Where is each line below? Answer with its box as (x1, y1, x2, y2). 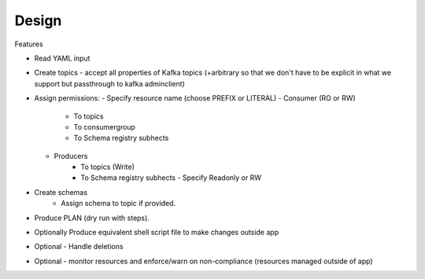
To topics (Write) (80, 162, 135, 172)
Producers (54, 151, 88, 160)
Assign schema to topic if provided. (61, 199, 176, 208)
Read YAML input (34, 53, 91, 63)
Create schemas (34, 187, 88, 196)
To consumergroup (73, 122, 135, 131)
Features (14, 39, 43, 49)
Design (14, 12, 62, 29)
